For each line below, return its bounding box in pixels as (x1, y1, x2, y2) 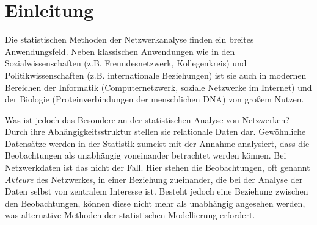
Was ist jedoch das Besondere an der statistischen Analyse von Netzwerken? (5, 113, 290, 126)
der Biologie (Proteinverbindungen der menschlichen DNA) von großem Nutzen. (5, 93, 304, 105)
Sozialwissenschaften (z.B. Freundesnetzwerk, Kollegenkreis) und (5, 57, 247, 70)
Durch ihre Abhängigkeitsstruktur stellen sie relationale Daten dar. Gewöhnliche (5, 125, 306, 138)
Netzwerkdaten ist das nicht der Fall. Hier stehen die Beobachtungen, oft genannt (5, 161, 310, 174)
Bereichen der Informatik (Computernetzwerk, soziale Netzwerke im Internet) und (5, 80, 312, 93)
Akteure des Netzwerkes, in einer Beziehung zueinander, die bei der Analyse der (5, 173, 303, 185)
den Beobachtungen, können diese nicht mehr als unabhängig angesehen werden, (5, 196, 305, 209)
